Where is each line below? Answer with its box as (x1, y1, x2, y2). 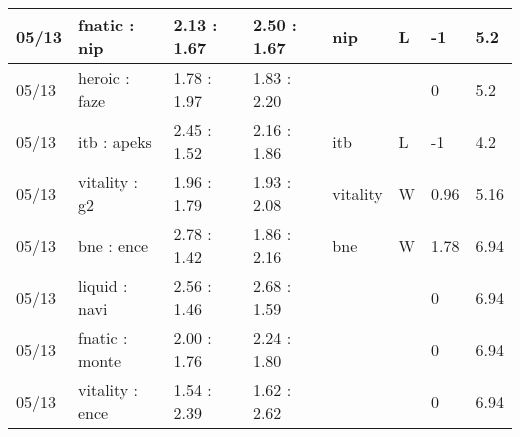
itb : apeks (78, 129, 152, 153)
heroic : (78, 66, 130, 89)
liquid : (78, 274, 128, 297)
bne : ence (78, 233, 149, 257)
